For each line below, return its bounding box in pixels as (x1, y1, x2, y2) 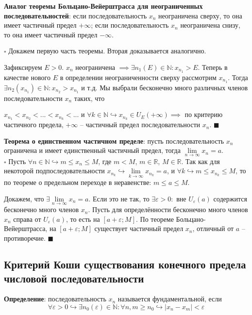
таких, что (74, 93, 105, 103)
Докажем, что (4, 193, 44, 203)
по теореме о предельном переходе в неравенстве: (4, 177, 151, 187)
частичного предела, (4, 119, 64, 130)
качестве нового (4, 72, 50, 82)
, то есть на (66, 214, 100, 224)
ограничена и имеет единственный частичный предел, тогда (4, 145, 181, 155)
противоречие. (4, 232, 46, 243)
